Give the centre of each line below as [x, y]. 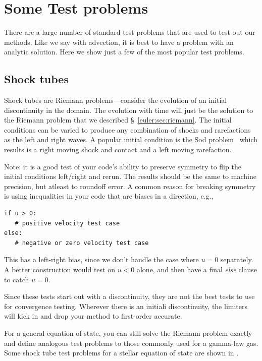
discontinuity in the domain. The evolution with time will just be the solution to [129, 110]
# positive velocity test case [67, 223]
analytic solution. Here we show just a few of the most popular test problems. [124, 52]
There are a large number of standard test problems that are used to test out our [130, 32]
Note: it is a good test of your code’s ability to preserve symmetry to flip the [123, 166]
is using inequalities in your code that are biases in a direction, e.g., [109, 196]
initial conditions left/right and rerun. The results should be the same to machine [130, 176]
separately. [237, 259]
